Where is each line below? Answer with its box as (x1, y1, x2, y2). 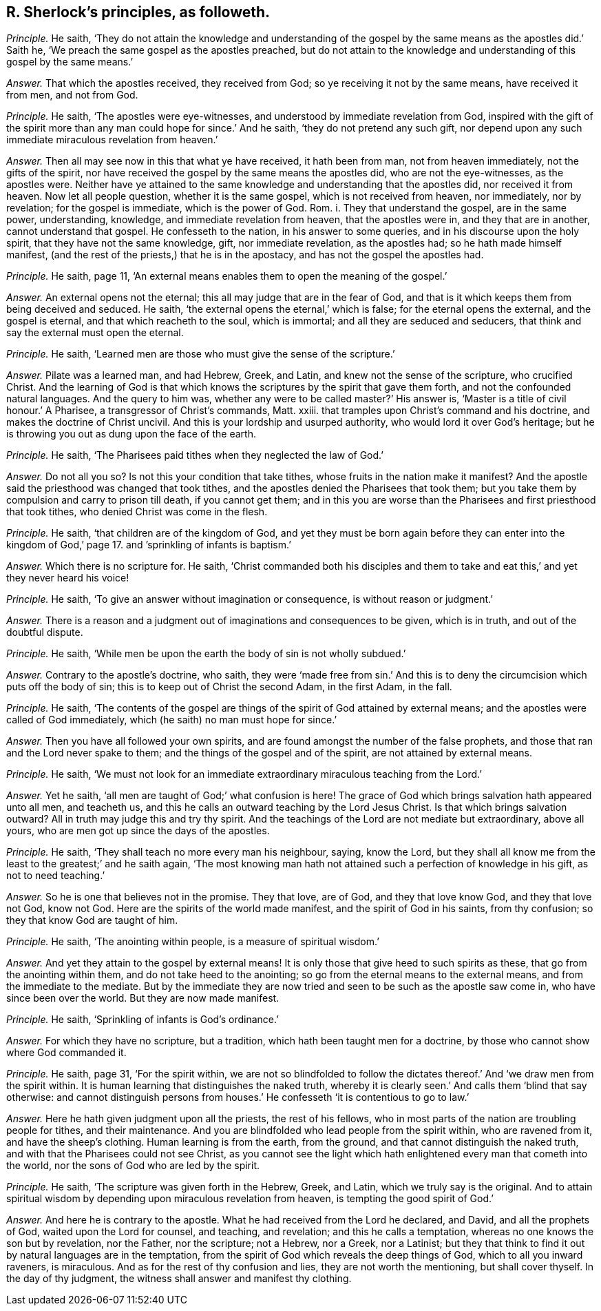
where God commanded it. (6, 1046, 127, 1059)
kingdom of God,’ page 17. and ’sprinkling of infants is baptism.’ (6, 539, 291, 551)
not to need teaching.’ (6, 869, 105, 882)
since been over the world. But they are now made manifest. (6, 992, 280, 1004)
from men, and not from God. (6, 89, 138, 101)
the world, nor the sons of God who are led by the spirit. (6, 1159, 260, 1172)
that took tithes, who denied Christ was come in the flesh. (6, 506, 268, 518)
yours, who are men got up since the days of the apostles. (6, 825, 270, 837)
